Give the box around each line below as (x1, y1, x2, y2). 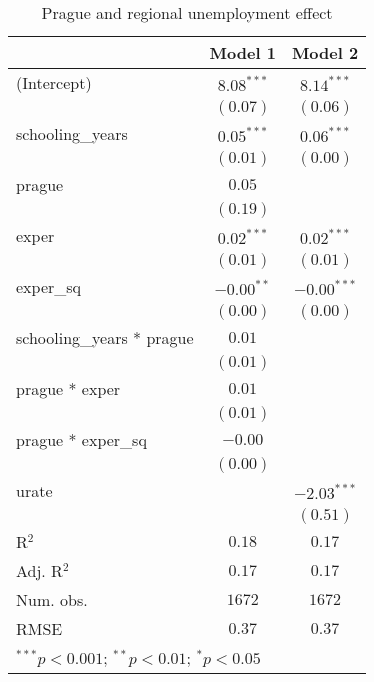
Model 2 (291, 41, 359, 64)
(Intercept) (16, 71, 92, 94)
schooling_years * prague (16, 326, 194, 349)
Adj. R (16, 559, 63, 582)
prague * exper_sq (16, 428, 147, 451)
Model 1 (209, 41, 276, 64)
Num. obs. (16, 588, 88, 611)
